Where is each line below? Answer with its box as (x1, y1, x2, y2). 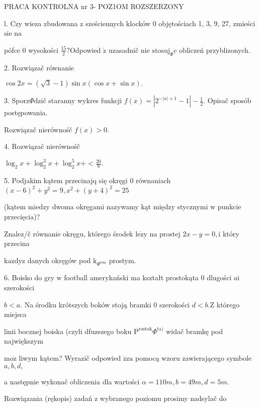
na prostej (149, 228, 181, 238)
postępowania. (4, 107, 48, 118)
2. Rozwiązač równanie (4, 62, 74, 72)
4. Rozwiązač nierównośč (4, 141, 80, 151)
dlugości (207, 272, 232, 283)
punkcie (217, 201, 241, 212)
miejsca (4, 309, 27, 319)
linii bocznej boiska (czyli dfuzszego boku (4, 325, 132, 336)
